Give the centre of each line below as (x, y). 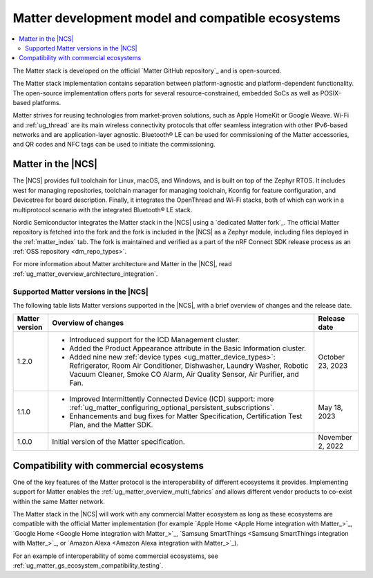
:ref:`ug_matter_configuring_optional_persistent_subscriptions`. (172, 408)
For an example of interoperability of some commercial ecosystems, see (116, 556)
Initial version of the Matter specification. (119, 442)
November (335, 438)
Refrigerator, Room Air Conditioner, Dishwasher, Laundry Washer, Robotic (189, 366)
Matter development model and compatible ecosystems (177, 18)
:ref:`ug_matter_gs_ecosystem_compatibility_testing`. (88, 566)
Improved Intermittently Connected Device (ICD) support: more (172, 399)
